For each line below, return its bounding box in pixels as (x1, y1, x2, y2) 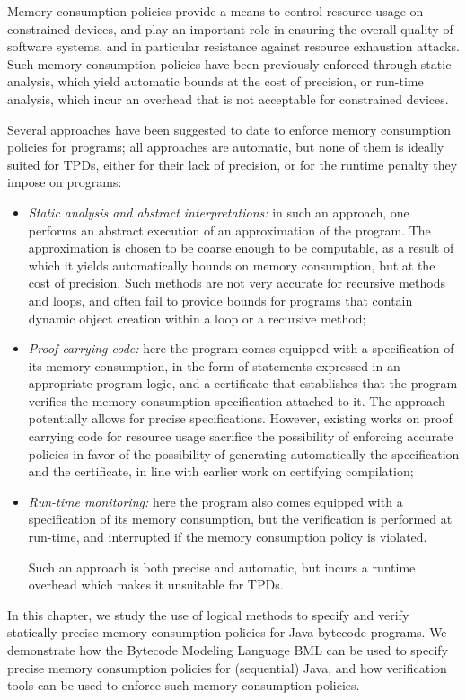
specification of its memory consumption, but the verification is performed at (28, 509, 453, 528)
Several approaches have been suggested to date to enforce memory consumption (7, 120, 451, 138)
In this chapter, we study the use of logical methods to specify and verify (7, 605, 409, 624)
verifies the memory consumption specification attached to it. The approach (28, 391, 445, 410)
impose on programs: (7, 173, 122, 191)
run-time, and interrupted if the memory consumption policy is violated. (28, 527, 427, 546)
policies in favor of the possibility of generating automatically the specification (28, 444, 460, 463)
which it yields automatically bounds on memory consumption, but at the (28, 255, 435, 274)
